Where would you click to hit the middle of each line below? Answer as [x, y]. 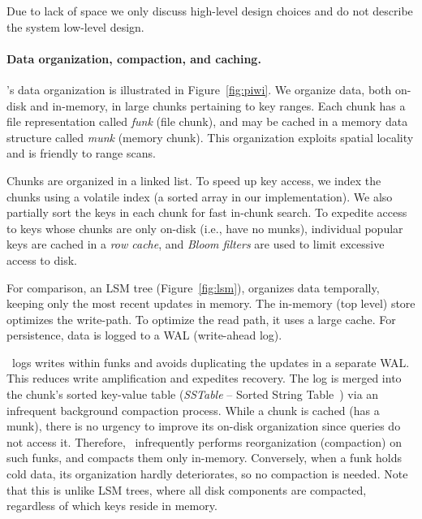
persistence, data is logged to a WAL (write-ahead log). [144, 335]
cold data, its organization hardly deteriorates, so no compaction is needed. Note [207, 474]
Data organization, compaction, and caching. [134, 58]
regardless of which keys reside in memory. [112, 506]
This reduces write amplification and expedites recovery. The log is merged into [204, 378]
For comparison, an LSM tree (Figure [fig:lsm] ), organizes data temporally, [193, 287]
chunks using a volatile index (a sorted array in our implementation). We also [200, 196]
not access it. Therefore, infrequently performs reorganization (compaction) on [205, 441]
